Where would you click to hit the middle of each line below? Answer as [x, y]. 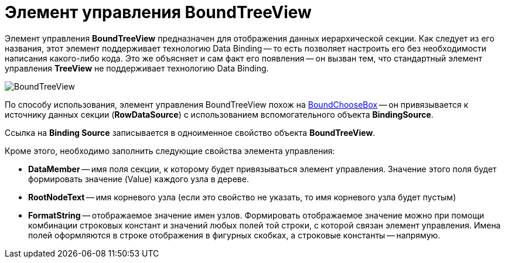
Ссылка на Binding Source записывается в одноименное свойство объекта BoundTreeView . [190, 132]
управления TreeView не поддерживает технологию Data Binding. [137, 68]
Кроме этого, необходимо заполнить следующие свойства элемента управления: [170, 151]
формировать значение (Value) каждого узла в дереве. [139, 179]
